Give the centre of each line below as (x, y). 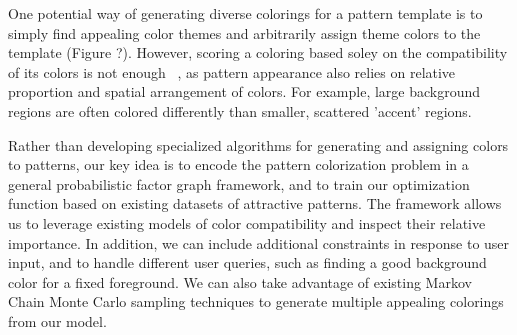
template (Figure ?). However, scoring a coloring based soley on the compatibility (258, 52)
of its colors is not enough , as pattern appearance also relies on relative (232, 71)
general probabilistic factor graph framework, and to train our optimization (239, 183)
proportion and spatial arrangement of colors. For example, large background (244, 91)
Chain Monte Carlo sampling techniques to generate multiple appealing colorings (256, 301)
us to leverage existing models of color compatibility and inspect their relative (247, 222)
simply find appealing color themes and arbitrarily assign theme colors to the (244, 32)
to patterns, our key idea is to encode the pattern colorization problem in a (238, 164)
